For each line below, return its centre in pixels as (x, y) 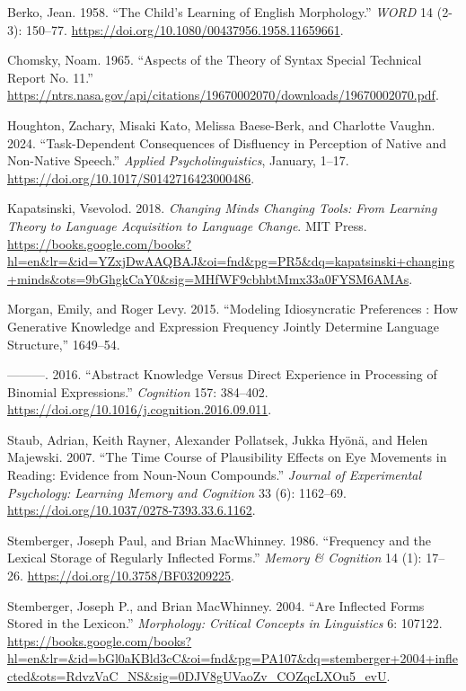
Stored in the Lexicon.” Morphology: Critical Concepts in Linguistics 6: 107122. (225, 623)
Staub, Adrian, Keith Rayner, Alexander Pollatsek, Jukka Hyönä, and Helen (218, 439)
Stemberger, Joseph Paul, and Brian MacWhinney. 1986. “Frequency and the (220, 540)
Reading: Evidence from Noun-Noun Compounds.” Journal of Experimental (215, 475)
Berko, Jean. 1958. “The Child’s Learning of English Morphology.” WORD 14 (220, 12)
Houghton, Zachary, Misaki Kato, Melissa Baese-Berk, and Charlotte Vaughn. (221, 124)
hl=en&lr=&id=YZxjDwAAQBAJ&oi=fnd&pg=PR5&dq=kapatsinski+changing (231, 261)
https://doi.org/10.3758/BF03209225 (129, 576)
